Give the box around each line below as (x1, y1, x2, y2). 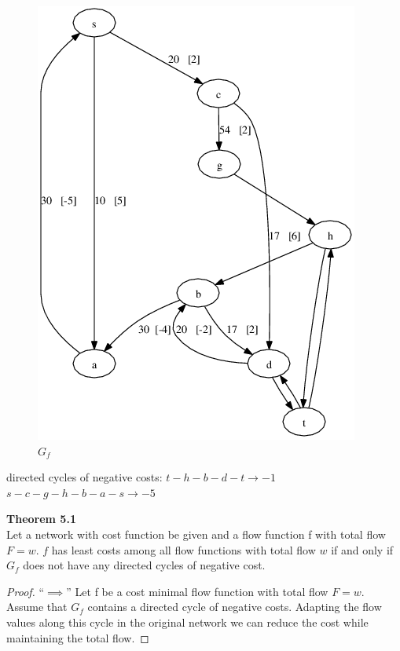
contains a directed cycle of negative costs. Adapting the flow (87, 598, 382, 615)
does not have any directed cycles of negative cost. (23, 557, 266, 573)
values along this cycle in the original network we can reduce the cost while (6, 613, 369, 630)
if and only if (331, 541, 394, 558)
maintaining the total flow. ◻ (6, 629, 149, 646)
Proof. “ (6, 583, 45, 599)
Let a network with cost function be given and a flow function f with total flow (6, 525, 386, 542)
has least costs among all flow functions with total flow (51, 541, 316, 558)
